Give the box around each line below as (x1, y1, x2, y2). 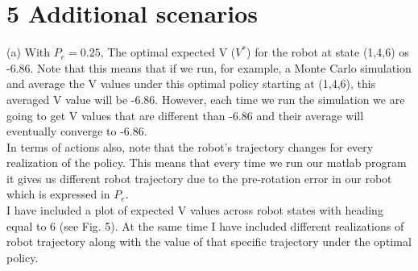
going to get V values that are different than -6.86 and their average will (6, 106, 364, 123)
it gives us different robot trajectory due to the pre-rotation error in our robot (6, 169, 392, 186)
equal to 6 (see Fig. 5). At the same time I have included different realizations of (6, 217, 404, 234)
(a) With (6, 44, 51, 60)
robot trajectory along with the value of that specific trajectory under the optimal (6, 233, 412, 250)
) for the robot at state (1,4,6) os (246, 44, 409, 60)
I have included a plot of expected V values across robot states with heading (6, 202, 383, 219)
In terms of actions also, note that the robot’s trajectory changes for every (6, 138, 374, 155)
